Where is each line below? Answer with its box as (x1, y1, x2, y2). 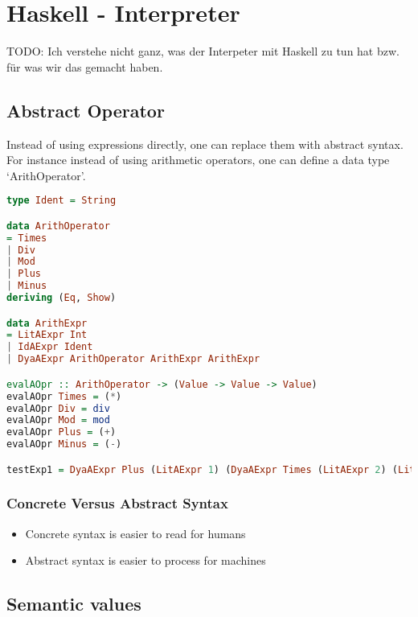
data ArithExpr (6, 317, 88, 329)
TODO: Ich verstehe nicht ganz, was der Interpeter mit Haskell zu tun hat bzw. (6, 43, 400, 60)
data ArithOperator (6, 220, 110, 232)
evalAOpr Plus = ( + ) (6, 426, 117, 438)
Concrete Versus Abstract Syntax (6, 493, 228, 513)
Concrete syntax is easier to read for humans (25, 524, 246, 541)
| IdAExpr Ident (6, 341, 93, 353)
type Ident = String (6, 195, 117, 207)
